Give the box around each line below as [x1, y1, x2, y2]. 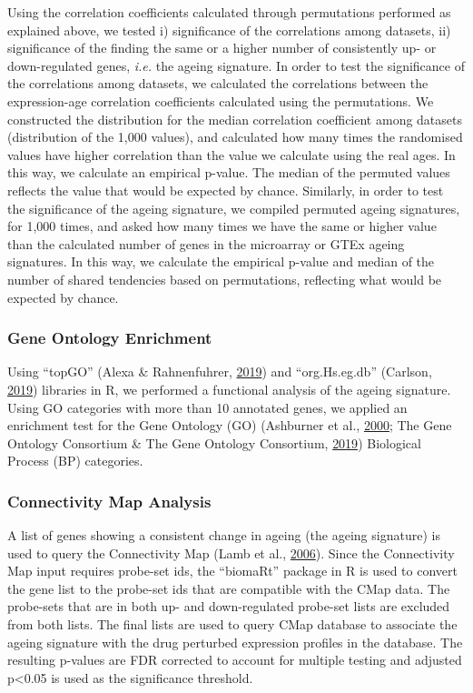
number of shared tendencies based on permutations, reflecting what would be [7, 269, 442, 288]
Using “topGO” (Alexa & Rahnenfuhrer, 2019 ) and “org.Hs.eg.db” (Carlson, [7, 362, 432, 381]
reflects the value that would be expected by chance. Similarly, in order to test [7, 180, 444, 199]
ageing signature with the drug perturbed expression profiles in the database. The [7, 632, 463, 651]
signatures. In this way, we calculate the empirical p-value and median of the [7, 252, 435, 271]
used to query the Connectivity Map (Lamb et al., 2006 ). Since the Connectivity [7, 543, 455, 562]
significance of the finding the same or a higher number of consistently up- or [7, 38, 437, 57]
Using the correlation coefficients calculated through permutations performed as [7, 3, 451, 21]
